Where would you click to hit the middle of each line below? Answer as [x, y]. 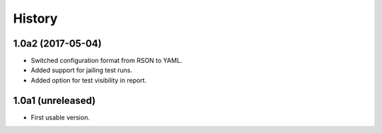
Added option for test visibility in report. [89, 80]
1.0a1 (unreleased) [54, 100]
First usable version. [60, 117]
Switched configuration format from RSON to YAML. [106, 61]
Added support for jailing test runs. [82, 70]
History [35, 18]
